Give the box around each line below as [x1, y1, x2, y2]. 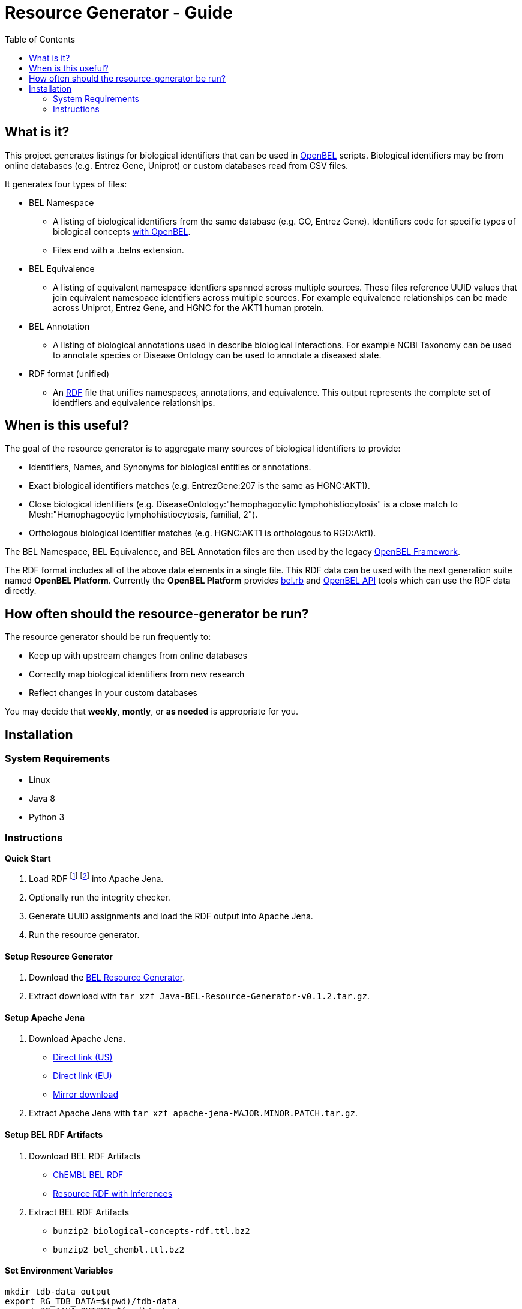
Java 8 [29, 793, 55, 803]
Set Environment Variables [5, 1265, 113, 1276]
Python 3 [29, 811, 65, 822]
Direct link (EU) [53, 1071, 112, 1081]
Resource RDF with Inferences [53, 1188, 173, 1199]
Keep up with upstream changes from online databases [29, 650, 247, 661]
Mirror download [53, 1089, 118, 1100]
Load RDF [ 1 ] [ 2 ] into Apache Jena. [29, 872, 164, 884]
